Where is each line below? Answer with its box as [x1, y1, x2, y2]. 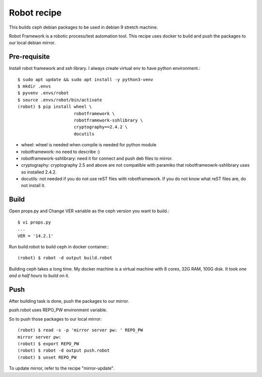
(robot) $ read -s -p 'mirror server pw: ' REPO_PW [17, 327, 143, 333]
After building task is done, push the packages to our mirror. [9, 298, 130, 304]
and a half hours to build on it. [9, 273, 70, 279]
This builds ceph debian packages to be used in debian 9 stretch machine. [9, 24, 158, 30]
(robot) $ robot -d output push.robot [17, 348, 110, 353]
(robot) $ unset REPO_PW [17, 355, 77, 360]
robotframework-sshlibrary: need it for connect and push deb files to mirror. [21, 155, 173, 161]
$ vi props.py [17, 219, 51, 225]
